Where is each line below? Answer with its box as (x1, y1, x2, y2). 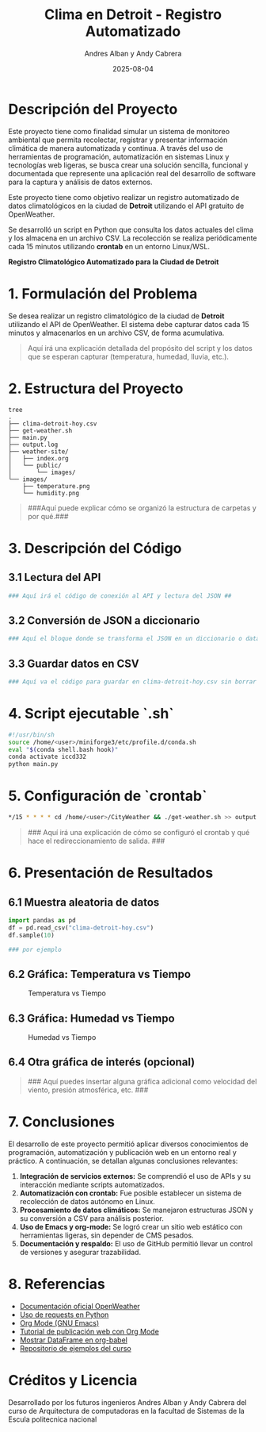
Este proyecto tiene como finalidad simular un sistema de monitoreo (8, 126, 230, 136)
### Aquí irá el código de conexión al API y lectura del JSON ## (8, 591, 232, 600)
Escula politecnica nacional (8, 1415, 97, 1424)
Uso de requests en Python (19, 1310, 109, 1319)
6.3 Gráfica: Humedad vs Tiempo (8, 1011, 176, 1025)
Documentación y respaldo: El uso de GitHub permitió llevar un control (19, 1238, 253, 1248)
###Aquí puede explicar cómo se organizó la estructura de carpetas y (27, 502, 257, 513)
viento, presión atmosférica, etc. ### (27, 1085, 149, 1095)
